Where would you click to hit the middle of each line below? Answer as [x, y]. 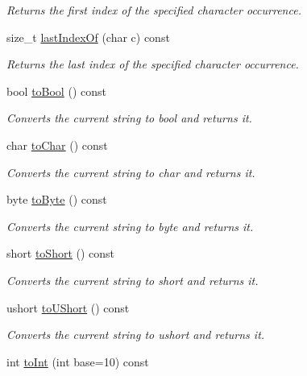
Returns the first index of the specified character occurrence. [154, 10]
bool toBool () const [56, 91]
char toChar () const [57, 145]
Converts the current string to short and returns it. [133, 280]
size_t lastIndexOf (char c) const [88, 37]
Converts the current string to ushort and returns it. [136, 335]
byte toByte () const [57, 199]
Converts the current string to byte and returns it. [130, 226]
